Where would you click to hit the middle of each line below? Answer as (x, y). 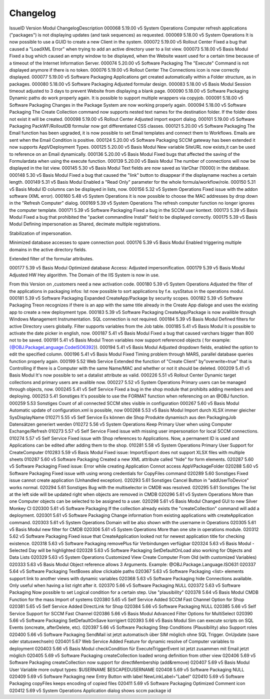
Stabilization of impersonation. (41, 233)
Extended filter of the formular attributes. (51, 259)
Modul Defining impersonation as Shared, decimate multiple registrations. (85, 224)
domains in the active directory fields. (48, 249)
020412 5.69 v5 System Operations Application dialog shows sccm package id (90, 690)
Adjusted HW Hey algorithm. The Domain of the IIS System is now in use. (84, 275)
